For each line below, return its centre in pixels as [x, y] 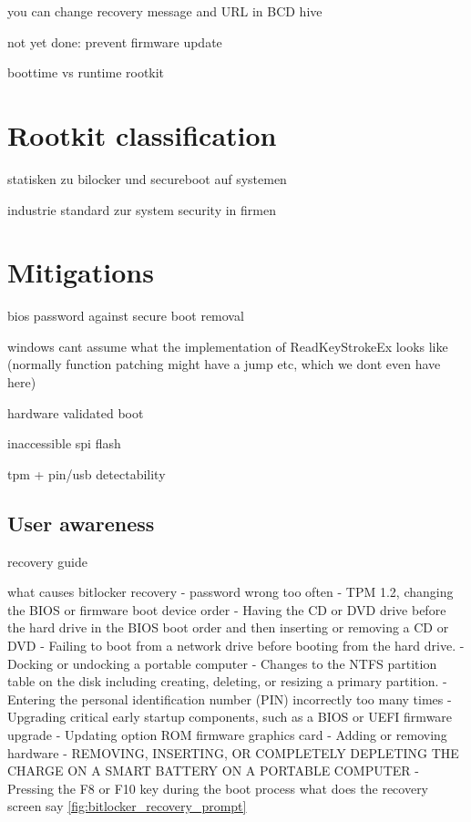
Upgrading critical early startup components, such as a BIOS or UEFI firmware [230, 717]
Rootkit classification [142, 134]
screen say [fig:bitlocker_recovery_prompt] [127, 806]
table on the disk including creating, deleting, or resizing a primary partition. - [227, 681]
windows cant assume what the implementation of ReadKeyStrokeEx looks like [228, 346]
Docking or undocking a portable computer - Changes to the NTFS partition [222, 663]
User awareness [81, 523]
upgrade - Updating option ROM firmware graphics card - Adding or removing [227, 734]
